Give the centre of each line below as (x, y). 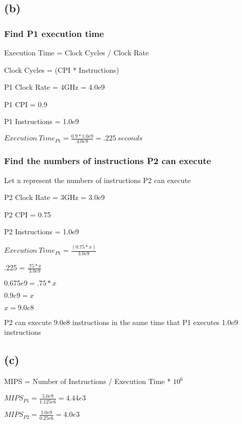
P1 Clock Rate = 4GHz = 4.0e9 (54, 87)
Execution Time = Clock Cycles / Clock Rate (77, 52)
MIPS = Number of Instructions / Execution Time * (88, 381)
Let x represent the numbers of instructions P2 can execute (97, 180)
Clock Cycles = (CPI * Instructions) (62, 69)
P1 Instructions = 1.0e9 (42, 121)
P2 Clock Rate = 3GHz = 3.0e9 (54, 197)
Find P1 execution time (54, 33)
